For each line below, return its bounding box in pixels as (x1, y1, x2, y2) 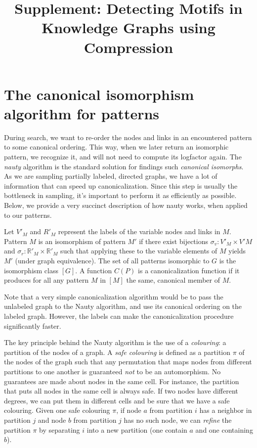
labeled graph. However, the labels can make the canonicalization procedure (4, 310, 234, 321)
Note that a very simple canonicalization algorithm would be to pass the (4, 291, 223, 301)
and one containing (195, 424, 253, 435)
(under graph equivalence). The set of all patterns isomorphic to (15, 255, 210, 265)
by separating (39, 424, 80, 435)
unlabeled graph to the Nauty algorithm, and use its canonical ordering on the (4, 301, 242, 311)
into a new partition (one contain (86, 424, 187, 435)
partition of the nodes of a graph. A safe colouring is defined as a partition (4, 347, 231, 357)
